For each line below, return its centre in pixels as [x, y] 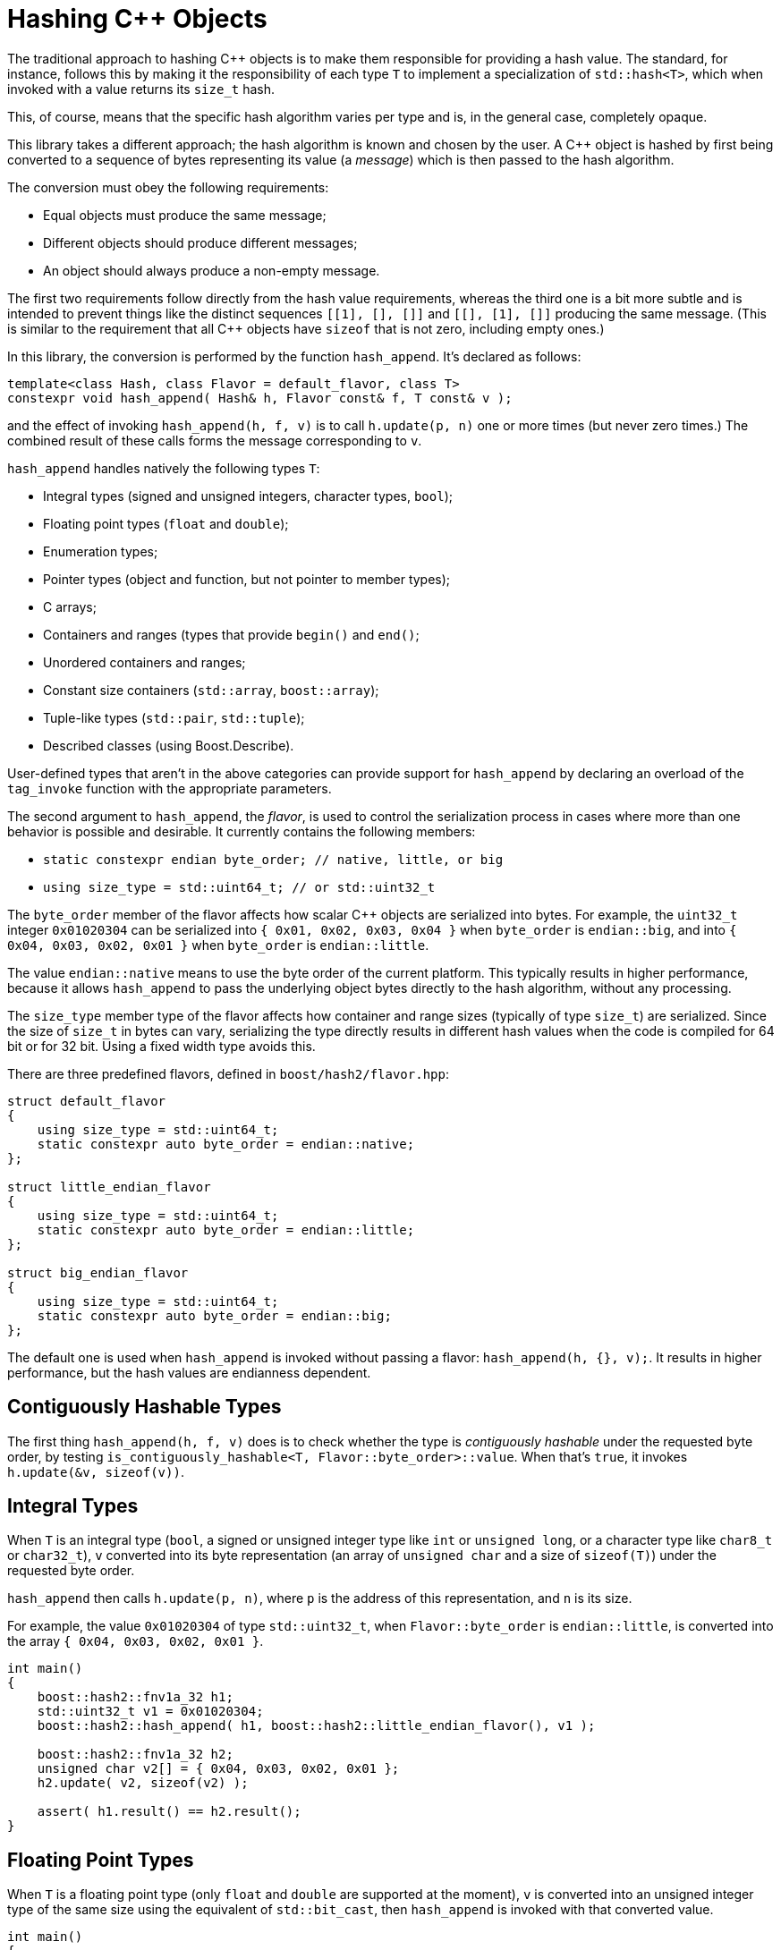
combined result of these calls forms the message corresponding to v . [215, 440]
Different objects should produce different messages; [200, 242]
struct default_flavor [87, 1101]
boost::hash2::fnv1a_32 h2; [135, 1755]
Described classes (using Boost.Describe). [169, 745]
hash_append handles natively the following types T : [164, 468]
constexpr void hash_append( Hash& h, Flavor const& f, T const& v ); [260, 398]
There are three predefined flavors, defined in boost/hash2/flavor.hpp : [228, 1073]
